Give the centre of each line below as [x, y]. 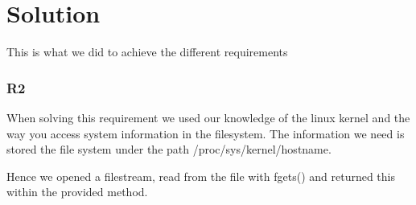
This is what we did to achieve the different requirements [147, 52]
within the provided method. [77, 192]
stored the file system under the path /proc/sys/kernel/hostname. [169, 149]
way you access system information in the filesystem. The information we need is [206, 133]
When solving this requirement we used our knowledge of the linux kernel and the [208, 117]
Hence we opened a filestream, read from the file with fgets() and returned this [201, 176]
